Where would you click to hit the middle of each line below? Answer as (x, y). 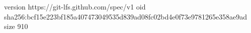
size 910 (16, 26)
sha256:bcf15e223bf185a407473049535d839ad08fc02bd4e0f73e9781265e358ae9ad (126, 16)
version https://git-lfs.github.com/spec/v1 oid (75, 6)
